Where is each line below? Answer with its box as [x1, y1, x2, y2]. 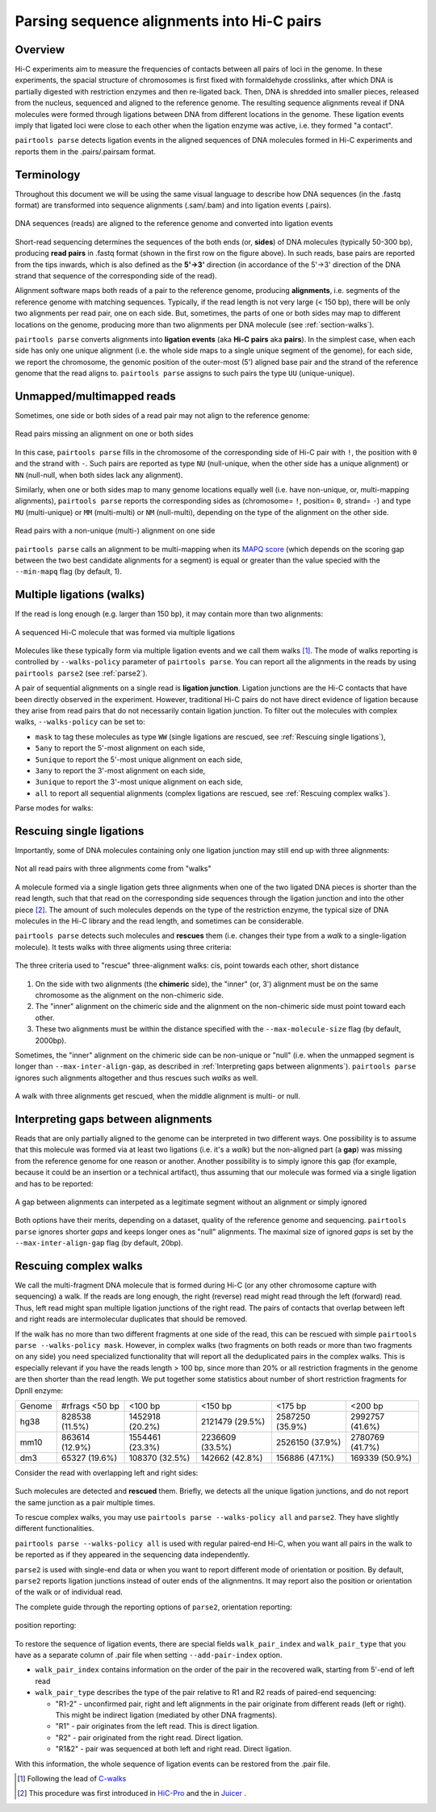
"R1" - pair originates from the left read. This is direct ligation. [55, 1722, 260, 1731]
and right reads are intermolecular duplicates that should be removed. [15, 1314, 248, 1324]
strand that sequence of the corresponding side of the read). [15, 271, 217, 281]
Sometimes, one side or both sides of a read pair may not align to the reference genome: [15, 411, 310, 421]
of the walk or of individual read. [15, 1587, 123, 1597]
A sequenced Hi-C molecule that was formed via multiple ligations [15, 627, 236, 637]
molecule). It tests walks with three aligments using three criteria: [15, 942, 232, 952]
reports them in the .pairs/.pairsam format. [15, 146, 157, 157]
